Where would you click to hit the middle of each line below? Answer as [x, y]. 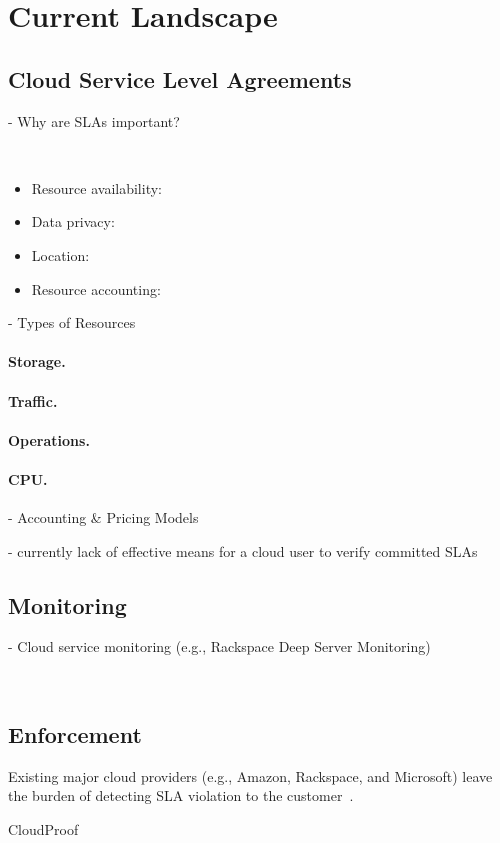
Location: [60, 254]
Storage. [37, 361]
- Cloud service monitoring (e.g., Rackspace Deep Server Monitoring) [219, 646]
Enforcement [75, 734]
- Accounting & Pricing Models [103, 517]
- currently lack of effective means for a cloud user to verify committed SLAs [243, 550]
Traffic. [33, 400]
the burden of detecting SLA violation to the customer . [181, 795]
